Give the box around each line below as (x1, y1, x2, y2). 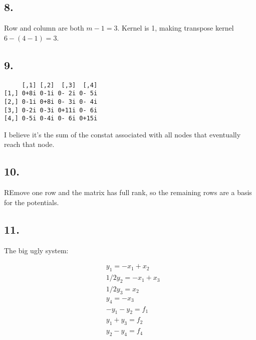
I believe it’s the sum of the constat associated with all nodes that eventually (4, 129, 241, 139)
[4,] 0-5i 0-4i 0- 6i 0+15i (4, 115, 98, 122)
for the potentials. (4, 197, 59, 207)
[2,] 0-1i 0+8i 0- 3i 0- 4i (4, 98, 98, 105)
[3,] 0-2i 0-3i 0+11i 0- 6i (4, 106, 98, 114)
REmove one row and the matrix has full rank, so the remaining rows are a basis (4, 187, 252, 198)
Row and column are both (4, 23, 84, 33)
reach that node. (4, 139, 55, 149)
